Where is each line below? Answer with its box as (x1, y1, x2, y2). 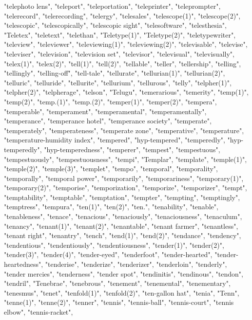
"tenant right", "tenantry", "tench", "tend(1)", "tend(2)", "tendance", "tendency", (4, 230, 241, 240)
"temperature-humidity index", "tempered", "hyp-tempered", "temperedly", (4, 135, 225, 145)
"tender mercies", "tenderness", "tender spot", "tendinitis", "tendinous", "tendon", (4, 268, 243, 279)
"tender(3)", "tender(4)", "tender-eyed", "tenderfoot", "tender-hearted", (4, 249, 213, 260)
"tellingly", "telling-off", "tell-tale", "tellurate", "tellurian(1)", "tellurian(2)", (4, 68, 225, 78)
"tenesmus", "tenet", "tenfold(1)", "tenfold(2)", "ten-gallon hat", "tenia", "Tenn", (4, 287, 239, 298)
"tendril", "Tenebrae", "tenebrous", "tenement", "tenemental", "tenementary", (4, 278, 231, 288)
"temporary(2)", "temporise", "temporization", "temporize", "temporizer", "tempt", (4, 182, 247, 193)
